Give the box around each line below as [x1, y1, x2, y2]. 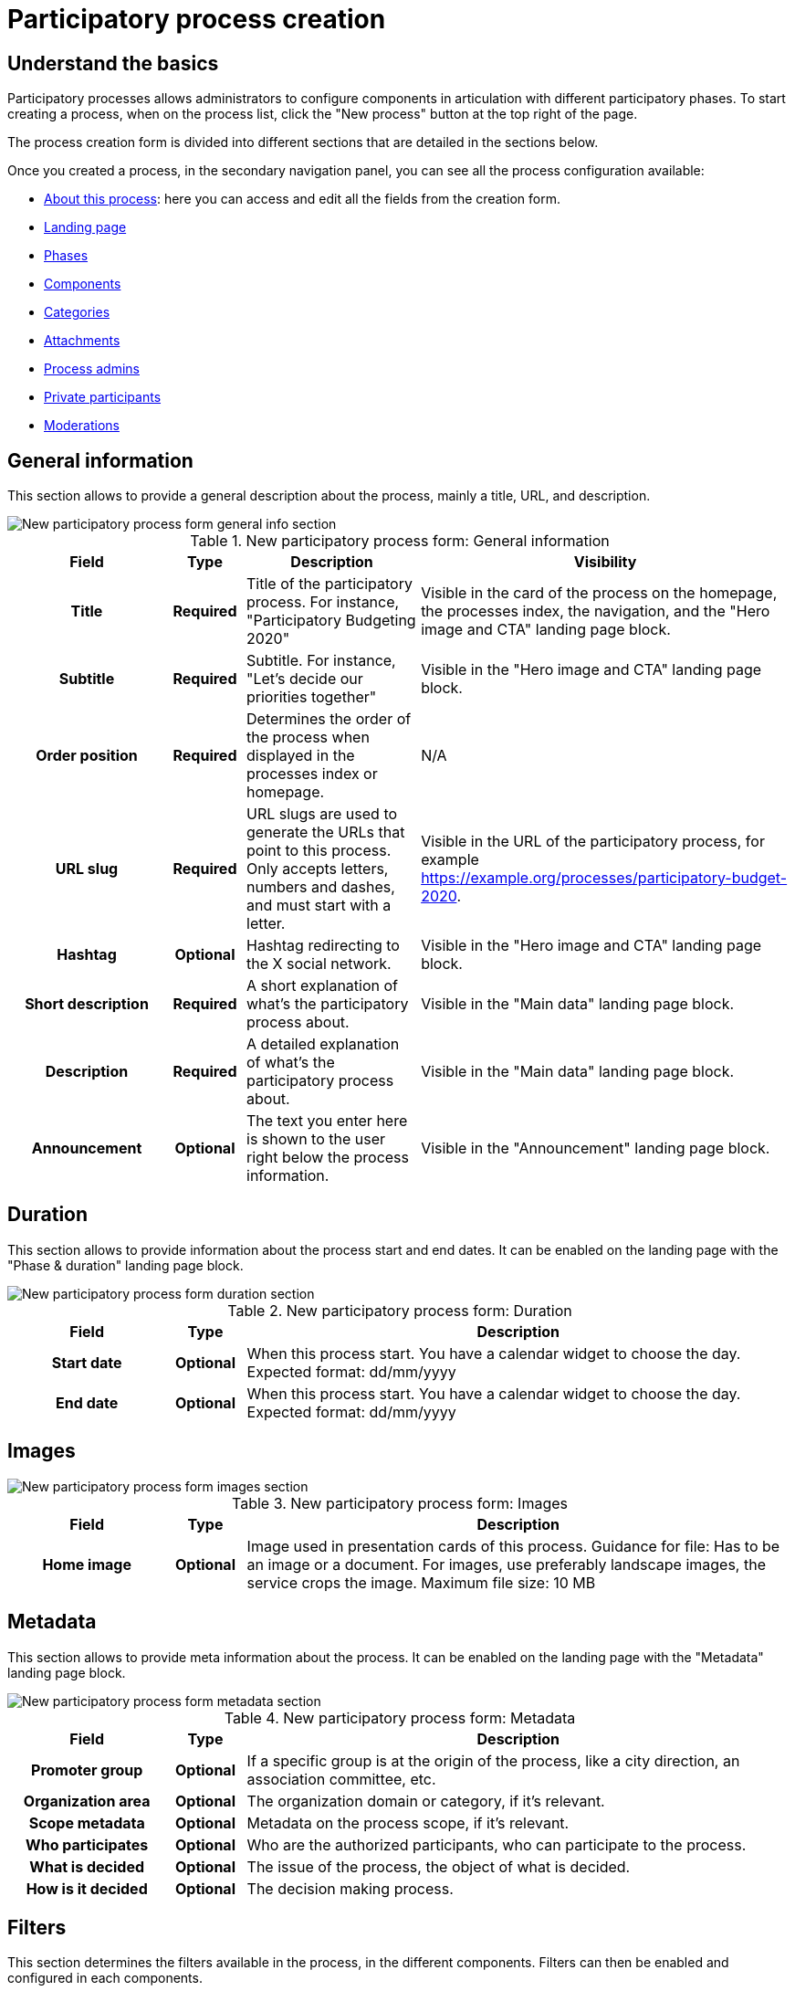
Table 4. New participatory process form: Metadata [224, 1708, 576, 1727]
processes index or [246, 764, 378, 784]
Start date [51, 1353, 122, 1372]
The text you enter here [246, 1111, 408, 1131]
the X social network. [246, 954, 392, 974]
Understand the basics [7, 51, 219, 75]
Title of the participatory [246, 574, 413, 594]
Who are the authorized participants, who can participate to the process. [246, 1835, 747, 1854]
